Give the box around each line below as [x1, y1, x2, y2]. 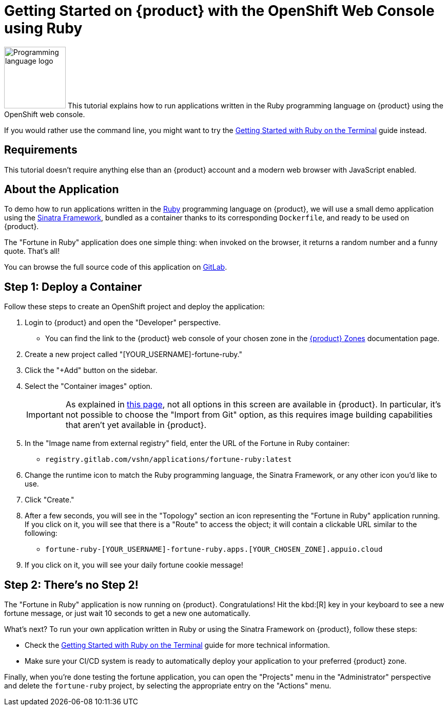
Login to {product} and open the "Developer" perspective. [25, 318, 221, 327]
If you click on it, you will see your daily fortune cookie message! [25, 560, 243, 570]
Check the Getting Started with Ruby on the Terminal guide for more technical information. [25, 641, 330, 650]
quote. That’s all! [4, 247, 60, 256]
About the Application [4, 183, 119, 196]
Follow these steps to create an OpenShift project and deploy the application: [4, 302, 265, 311]
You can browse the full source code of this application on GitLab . [4, 263, 227, 272]
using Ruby [4, 20, 83, 37]
